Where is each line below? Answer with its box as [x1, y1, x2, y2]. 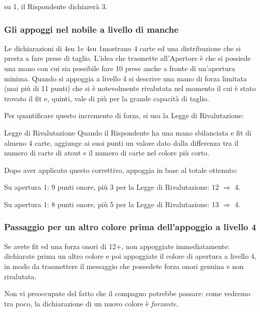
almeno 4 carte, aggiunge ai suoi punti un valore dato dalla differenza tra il [4, 137, 239, 148]
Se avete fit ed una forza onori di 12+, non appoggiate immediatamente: [4, 240, 230, 251]
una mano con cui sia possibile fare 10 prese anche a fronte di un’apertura [4, 63, 236, 73]
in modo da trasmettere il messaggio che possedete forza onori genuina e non [4, 260, 244, 271]
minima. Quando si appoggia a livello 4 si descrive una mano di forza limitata [4, 73, 247, 83]
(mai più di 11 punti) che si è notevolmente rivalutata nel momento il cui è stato [4, 83, 256, 94]
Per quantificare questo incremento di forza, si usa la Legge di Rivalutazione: [4, 110, 244, 121]
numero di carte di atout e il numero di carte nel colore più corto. [4, 147, 210, 158]
